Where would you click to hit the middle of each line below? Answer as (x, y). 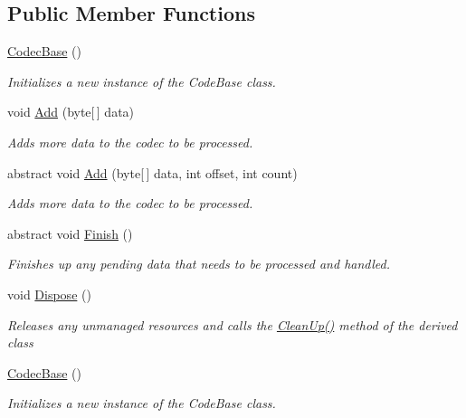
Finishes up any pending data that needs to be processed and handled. (199, 264)
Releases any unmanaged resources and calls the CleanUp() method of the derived (233, 324)
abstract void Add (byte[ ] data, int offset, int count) (152, 172)
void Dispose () (49, 294)
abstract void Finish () (70, 233)
